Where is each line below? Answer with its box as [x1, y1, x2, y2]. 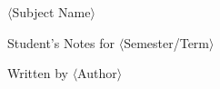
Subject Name [12, 3, 91, 21]
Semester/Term [124, 33, 210, 52]
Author [77, 64, 117, 83]
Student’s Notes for [7, 33, 115, 52]
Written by [7, 64, 68, 83]
